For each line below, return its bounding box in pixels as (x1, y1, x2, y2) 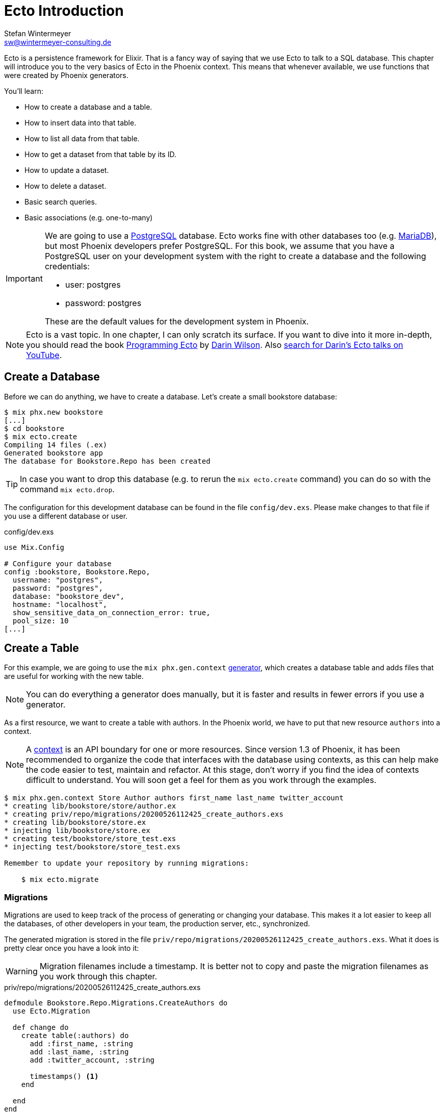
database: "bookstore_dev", (12, 592, 125, 600)
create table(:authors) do (21, 1031, 129, 1040)
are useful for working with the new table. (4, 672, 144, 681)
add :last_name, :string (30, 1048, 129, 1056)
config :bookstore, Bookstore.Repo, (4, 567, 150, 576)
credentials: (44, 261, 90, 271)
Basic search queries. (24, 197, 97, 206)
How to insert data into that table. (24, 118, 137, 127)
